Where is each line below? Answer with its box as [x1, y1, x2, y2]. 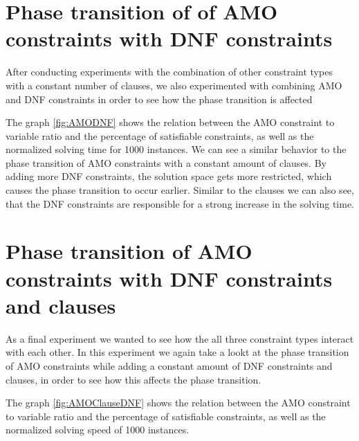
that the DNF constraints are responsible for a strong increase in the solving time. [6, 196, 354, 210]
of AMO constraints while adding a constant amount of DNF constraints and [6, 358, 333, 372]
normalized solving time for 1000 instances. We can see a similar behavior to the [6, 142, 347, 156]
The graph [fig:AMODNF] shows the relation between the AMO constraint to [6, 115, 335, 129]
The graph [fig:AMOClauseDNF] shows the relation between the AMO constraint [6, 395, 351, 410]
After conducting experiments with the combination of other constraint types [6, 64, 333, 79]
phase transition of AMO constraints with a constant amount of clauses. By [6, 155, 326, 170]
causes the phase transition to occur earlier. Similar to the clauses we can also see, [6, 183, 354, 197]
